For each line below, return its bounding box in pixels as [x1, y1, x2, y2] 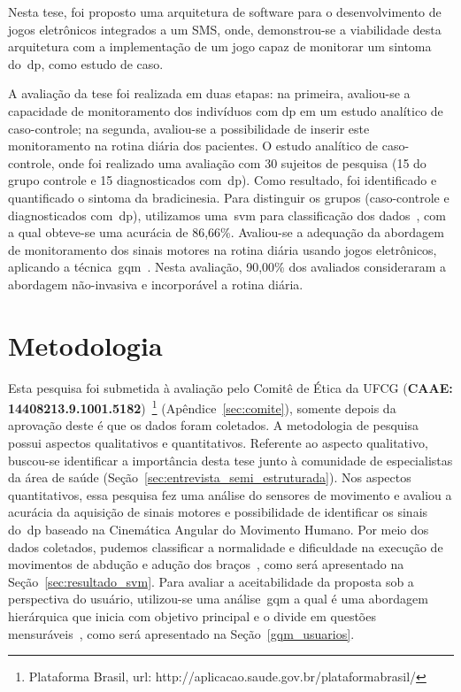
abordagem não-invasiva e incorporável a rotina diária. [8, 274, 303, 293]
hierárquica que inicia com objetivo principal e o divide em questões [8, 607, 376, 625]
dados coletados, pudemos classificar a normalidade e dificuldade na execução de [8, 537, 443, 556]
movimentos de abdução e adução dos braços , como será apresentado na [8, 555, 404, 573]
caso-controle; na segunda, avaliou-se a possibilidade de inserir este [8, 119, 370, 137]
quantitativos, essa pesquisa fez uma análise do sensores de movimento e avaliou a [8, 485, 452, 504]
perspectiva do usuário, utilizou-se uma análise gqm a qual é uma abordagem [8, 589, 428, 608]
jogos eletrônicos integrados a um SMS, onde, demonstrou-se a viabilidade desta [8, 19, 442, 38]
